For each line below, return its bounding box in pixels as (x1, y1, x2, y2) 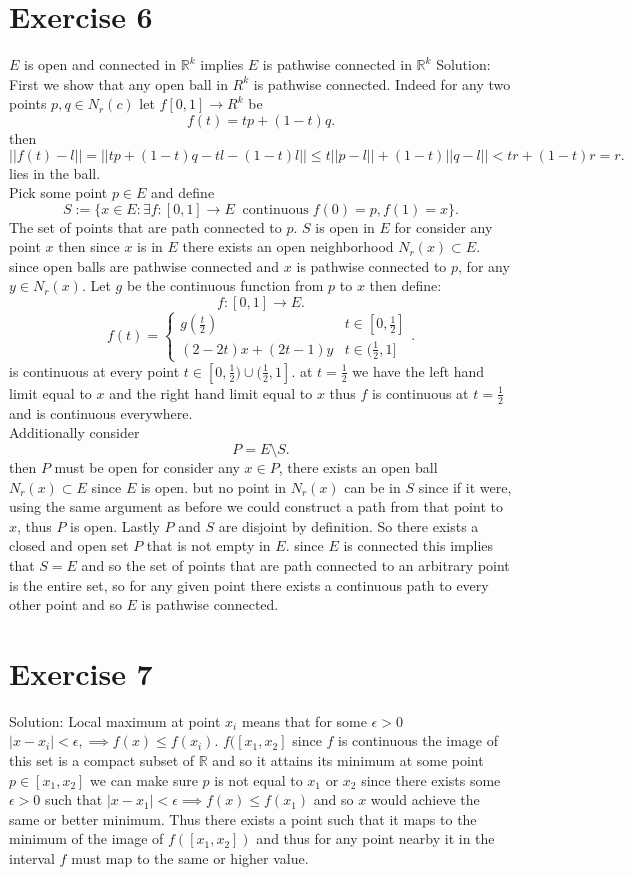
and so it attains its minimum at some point (212, 750, 484, 771)
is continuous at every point (9, 360, 180, 381)
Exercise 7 (9, 652, 153, 693)
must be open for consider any (54, 456, 240, 477)
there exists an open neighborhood (182, 236, 394, 257)
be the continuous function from (126, 275, 324, 296)
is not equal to (214, 769, 303, 790)
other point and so (9, 594, 122, 615)
